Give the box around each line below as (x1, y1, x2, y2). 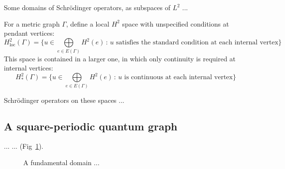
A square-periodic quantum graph (4, 118, 178, 133)
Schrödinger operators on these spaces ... (4, 95, 124, 105)
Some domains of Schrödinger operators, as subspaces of (4, 2, 171, 12)
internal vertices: (4, 63, 53, 73)
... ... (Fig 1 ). (4, 141, 44, 151)
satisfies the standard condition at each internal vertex (116, 39, 279, 46)
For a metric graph (4, 18, 60, 28)
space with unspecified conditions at (122, 18, 229, 28)
